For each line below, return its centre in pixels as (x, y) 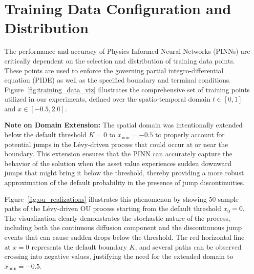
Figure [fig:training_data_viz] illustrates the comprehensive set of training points (127, 89)
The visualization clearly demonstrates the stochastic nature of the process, (117, 218)
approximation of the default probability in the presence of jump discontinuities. (125, 182)
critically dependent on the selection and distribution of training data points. (120, 60)
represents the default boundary (79, 246)
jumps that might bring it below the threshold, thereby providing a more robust (124, 173)
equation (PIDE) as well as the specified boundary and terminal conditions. (118, 80)
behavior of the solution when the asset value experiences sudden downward (118, 163)
